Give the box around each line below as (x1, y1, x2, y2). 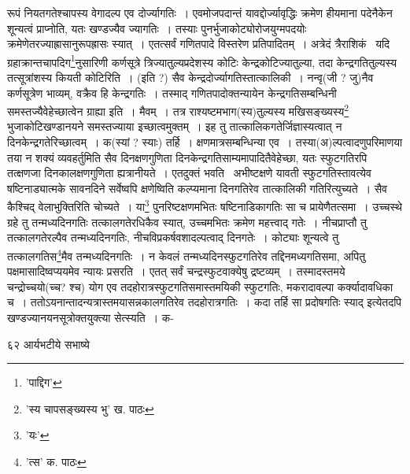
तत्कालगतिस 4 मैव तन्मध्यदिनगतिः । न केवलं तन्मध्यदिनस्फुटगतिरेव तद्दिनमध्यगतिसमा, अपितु (7, 245, 366, 264)
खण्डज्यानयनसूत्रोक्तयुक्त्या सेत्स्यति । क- (7, 309, 174, 325)
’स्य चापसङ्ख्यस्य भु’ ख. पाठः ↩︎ (25, 400, 154, 417)
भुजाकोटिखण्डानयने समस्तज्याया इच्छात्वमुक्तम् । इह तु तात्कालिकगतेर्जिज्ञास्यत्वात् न (7, 118, 342, 135)
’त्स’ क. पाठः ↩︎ (25, 453, 87, 469)
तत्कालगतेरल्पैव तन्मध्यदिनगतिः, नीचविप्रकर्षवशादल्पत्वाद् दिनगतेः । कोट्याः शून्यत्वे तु (7, 229, 339, 246)
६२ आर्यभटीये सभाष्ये (7, 335, 90, 352)
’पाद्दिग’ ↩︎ (25, 374, 62, 391)
